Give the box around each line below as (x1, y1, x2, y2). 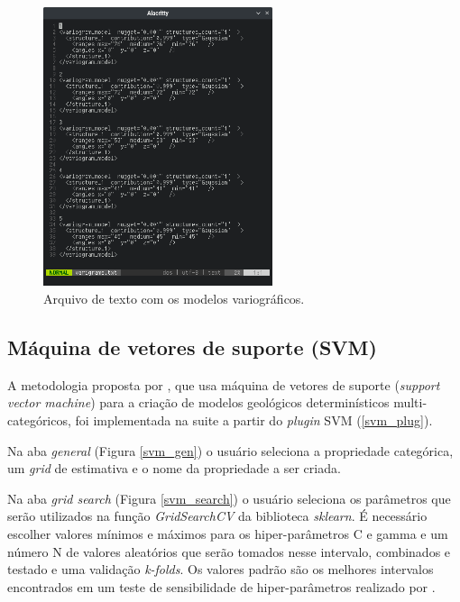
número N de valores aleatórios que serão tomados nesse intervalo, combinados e (7, 542, 451, 561)
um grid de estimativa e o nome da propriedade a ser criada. (7, 459, 341, 478)
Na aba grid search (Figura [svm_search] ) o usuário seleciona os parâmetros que (7, 488, 451, 507)
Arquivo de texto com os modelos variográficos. (43, 288, 305, 307)
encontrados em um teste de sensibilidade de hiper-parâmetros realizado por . (7, 577, 436, 596)
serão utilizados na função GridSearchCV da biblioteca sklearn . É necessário (7, 506, 428, 525)
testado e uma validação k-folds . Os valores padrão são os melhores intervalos (7, 560, 434, 579)
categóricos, (7, 410, 71, 429)
